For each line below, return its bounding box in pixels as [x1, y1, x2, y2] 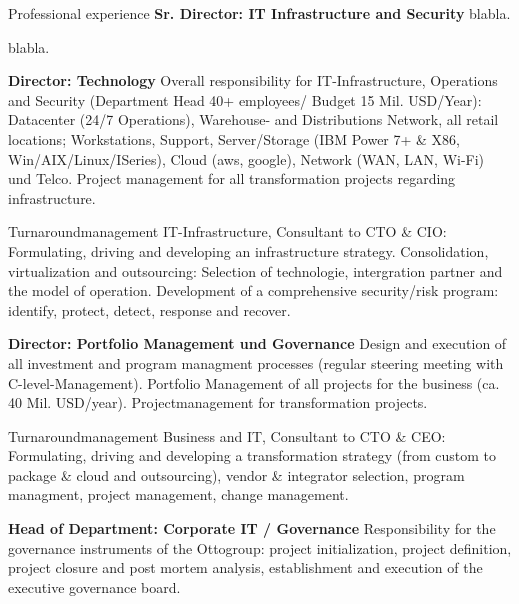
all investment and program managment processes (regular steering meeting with [8, 352, 504, 373]
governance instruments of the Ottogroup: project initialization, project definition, [8, 537, 512, 558]
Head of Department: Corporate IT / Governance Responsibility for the [8, 518, 496, 539]
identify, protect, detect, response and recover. [8, 299, 291, 320]
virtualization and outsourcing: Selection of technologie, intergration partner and [8, 260, 503, 281]
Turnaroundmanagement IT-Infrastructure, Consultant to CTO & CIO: [8, 221, 447, 242]
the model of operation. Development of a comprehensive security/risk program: [8, 280, 499, 301]
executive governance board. [8, 576, 181, 597]
